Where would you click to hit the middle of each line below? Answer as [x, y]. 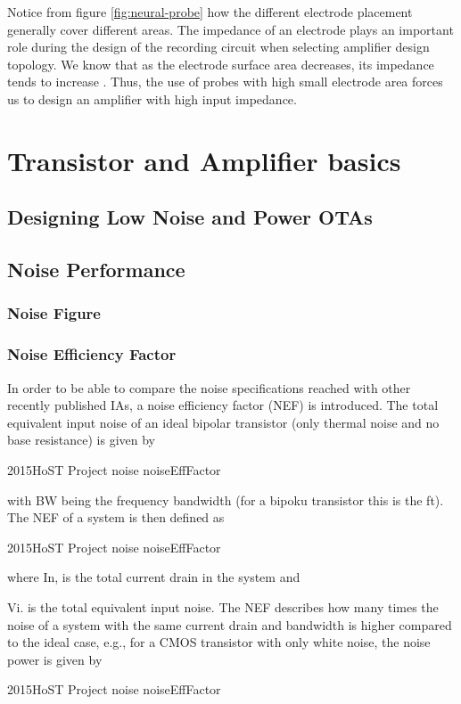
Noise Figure [54, 313]
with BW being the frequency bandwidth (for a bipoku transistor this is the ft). [226, 499]
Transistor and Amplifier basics [204, 160]
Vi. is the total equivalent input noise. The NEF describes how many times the [223, 606]
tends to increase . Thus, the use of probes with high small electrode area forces [225, 82]
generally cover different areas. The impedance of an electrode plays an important [230, 29]
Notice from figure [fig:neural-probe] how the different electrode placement [210, 12]
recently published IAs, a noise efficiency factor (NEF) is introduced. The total [223, 405]
